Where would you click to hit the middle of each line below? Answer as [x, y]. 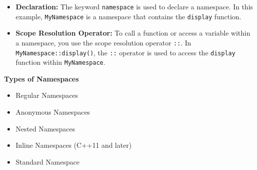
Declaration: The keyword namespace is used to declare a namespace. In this [134, 6]
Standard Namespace [47, 161]
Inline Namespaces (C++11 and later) [74, 145]
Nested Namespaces [45, 128]
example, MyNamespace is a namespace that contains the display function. [128, 16]
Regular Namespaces [47, 95]
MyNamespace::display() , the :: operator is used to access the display [126, 52]
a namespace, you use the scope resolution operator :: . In [103, 42]
